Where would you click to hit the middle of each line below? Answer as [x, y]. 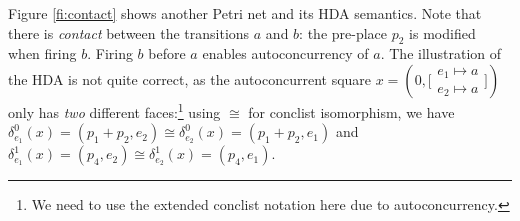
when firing [42, 53]
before [167, 53]
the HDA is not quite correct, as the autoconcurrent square [190, 78]
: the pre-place [343, 32]
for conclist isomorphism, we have [351, 111]
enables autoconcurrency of [285, 53]
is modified [442, 32]
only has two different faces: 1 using [114, 110]
